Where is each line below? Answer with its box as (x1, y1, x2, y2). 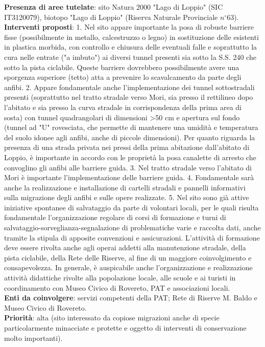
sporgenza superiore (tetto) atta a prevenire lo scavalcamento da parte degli (4, 72, 242, 82)
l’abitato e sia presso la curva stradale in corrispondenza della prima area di (4, 101, 242, 112)
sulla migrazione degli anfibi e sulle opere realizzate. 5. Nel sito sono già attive (4, 192, 249, 203)
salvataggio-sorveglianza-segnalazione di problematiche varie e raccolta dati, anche (4, 222, 261, 233)
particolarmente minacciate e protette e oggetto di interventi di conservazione (4, 322, 247, 333)
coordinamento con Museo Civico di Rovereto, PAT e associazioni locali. (4, 282, 230, 293)
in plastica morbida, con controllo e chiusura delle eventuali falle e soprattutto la (4, 41, 257, 52)
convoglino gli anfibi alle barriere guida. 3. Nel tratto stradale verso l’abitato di (4, 162, 252, 172)
